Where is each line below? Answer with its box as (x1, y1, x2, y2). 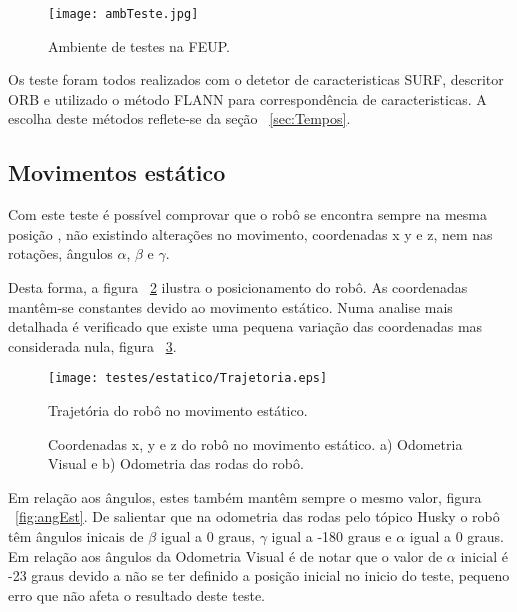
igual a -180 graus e (271, 526, 392, 547)
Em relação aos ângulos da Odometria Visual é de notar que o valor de (8, 545, 443, 566)
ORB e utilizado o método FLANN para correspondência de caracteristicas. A (8, 88, 487, 109)
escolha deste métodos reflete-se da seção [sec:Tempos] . (8, 108, 351, 129)
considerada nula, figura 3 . (8, 335, 177, 356)
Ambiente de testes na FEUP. (48, 35, 230, 56)
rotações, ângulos (8, 243, 113, 264)
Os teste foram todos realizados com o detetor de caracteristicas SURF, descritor (8, 69, 504, 90)
